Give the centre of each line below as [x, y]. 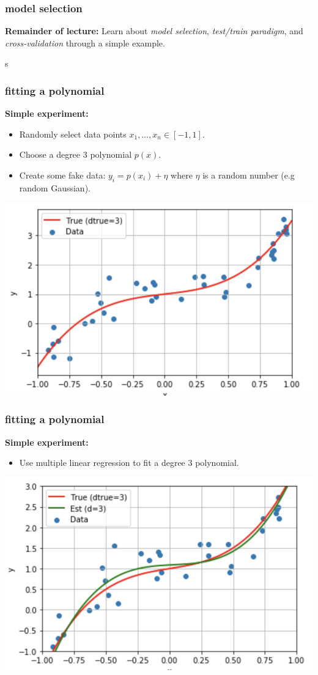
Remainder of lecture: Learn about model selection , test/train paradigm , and [154, 31]
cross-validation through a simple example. [85, 42]
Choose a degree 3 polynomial [76, 154]
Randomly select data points [73, 134]
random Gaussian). [55, 187]
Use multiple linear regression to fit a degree [102, 463]
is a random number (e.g [249, 175]
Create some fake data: [62, 175]
